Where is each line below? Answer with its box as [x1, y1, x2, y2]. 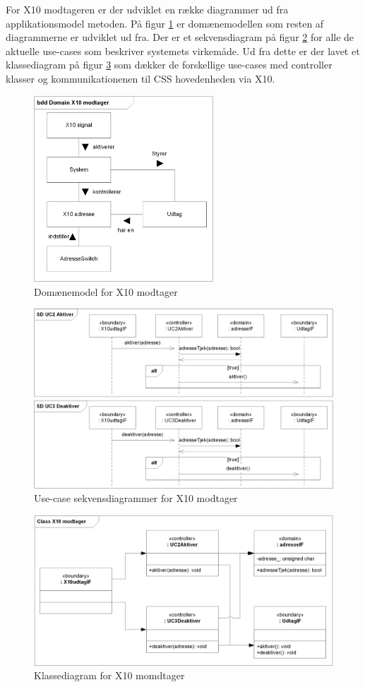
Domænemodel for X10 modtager [34, 284, 178, 299]
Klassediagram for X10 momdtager [34, 668, 185, 683]
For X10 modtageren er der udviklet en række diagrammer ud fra [6, 2, 289, 16]
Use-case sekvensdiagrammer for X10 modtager [34, 491, 238, 506]
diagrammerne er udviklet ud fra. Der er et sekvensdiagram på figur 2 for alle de [6, 30, 354, 44]
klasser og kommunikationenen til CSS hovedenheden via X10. [6, 71, 275, 85]
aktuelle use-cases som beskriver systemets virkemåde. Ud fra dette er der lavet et [6, 43, 360, 58]
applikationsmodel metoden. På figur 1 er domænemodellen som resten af [6, 16, 324, 30]
